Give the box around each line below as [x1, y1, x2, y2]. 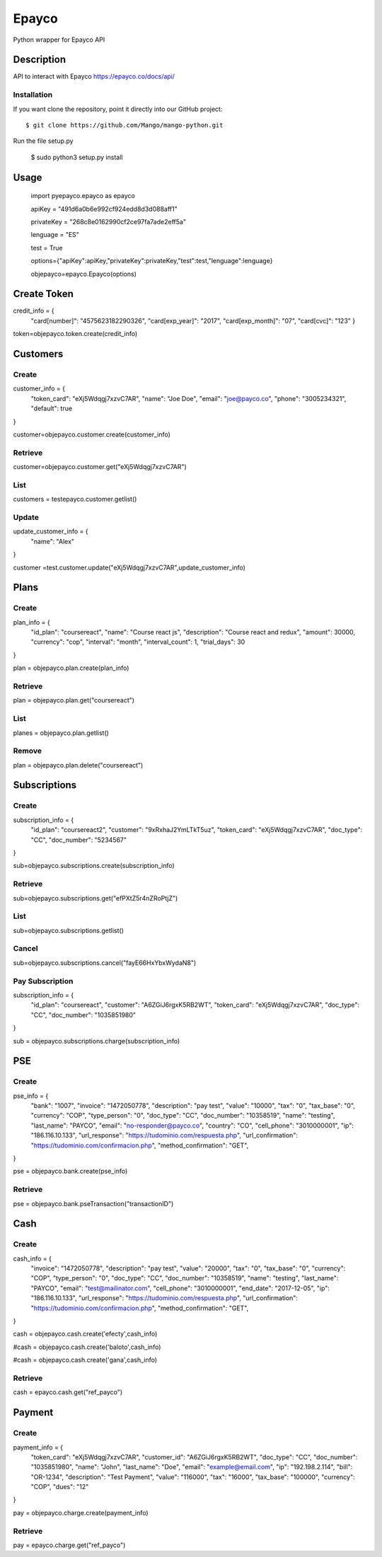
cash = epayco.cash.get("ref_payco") [13, 1388, 123, 1396]
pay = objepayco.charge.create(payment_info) [13, 1508, 149, 1517]
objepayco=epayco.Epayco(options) [30, 270, 137, 278]
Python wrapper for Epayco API [13, 35, 105, 44]
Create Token [13, 288, 74, 300]
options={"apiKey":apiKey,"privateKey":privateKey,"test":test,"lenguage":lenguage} [30, 257, 273, 265]
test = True [30, 243, 63, 252]
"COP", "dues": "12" [30, 1483, 89, 1491]
